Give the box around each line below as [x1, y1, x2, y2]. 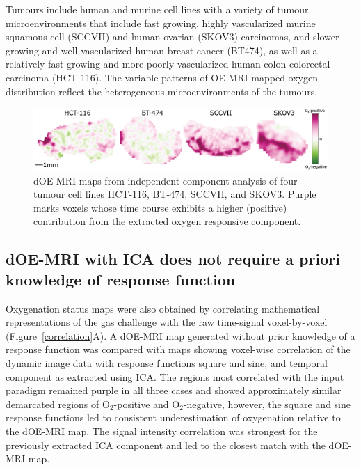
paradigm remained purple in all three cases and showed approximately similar [6, 383, 342, 398]
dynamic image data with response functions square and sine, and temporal [6, 355, 328, 370]
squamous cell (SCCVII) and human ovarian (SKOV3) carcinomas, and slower [6, 29, 339, 44]
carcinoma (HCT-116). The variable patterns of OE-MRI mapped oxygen [6, 70, 318, 84]
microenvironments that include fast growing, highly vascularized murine [6, 15, 316, 30]
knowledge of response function [6, 268, 236, 290]
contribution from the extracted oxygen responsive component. [33, 214, 301, 228]
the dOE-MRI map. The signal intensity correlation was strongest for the [6, 423, 318, 438]
